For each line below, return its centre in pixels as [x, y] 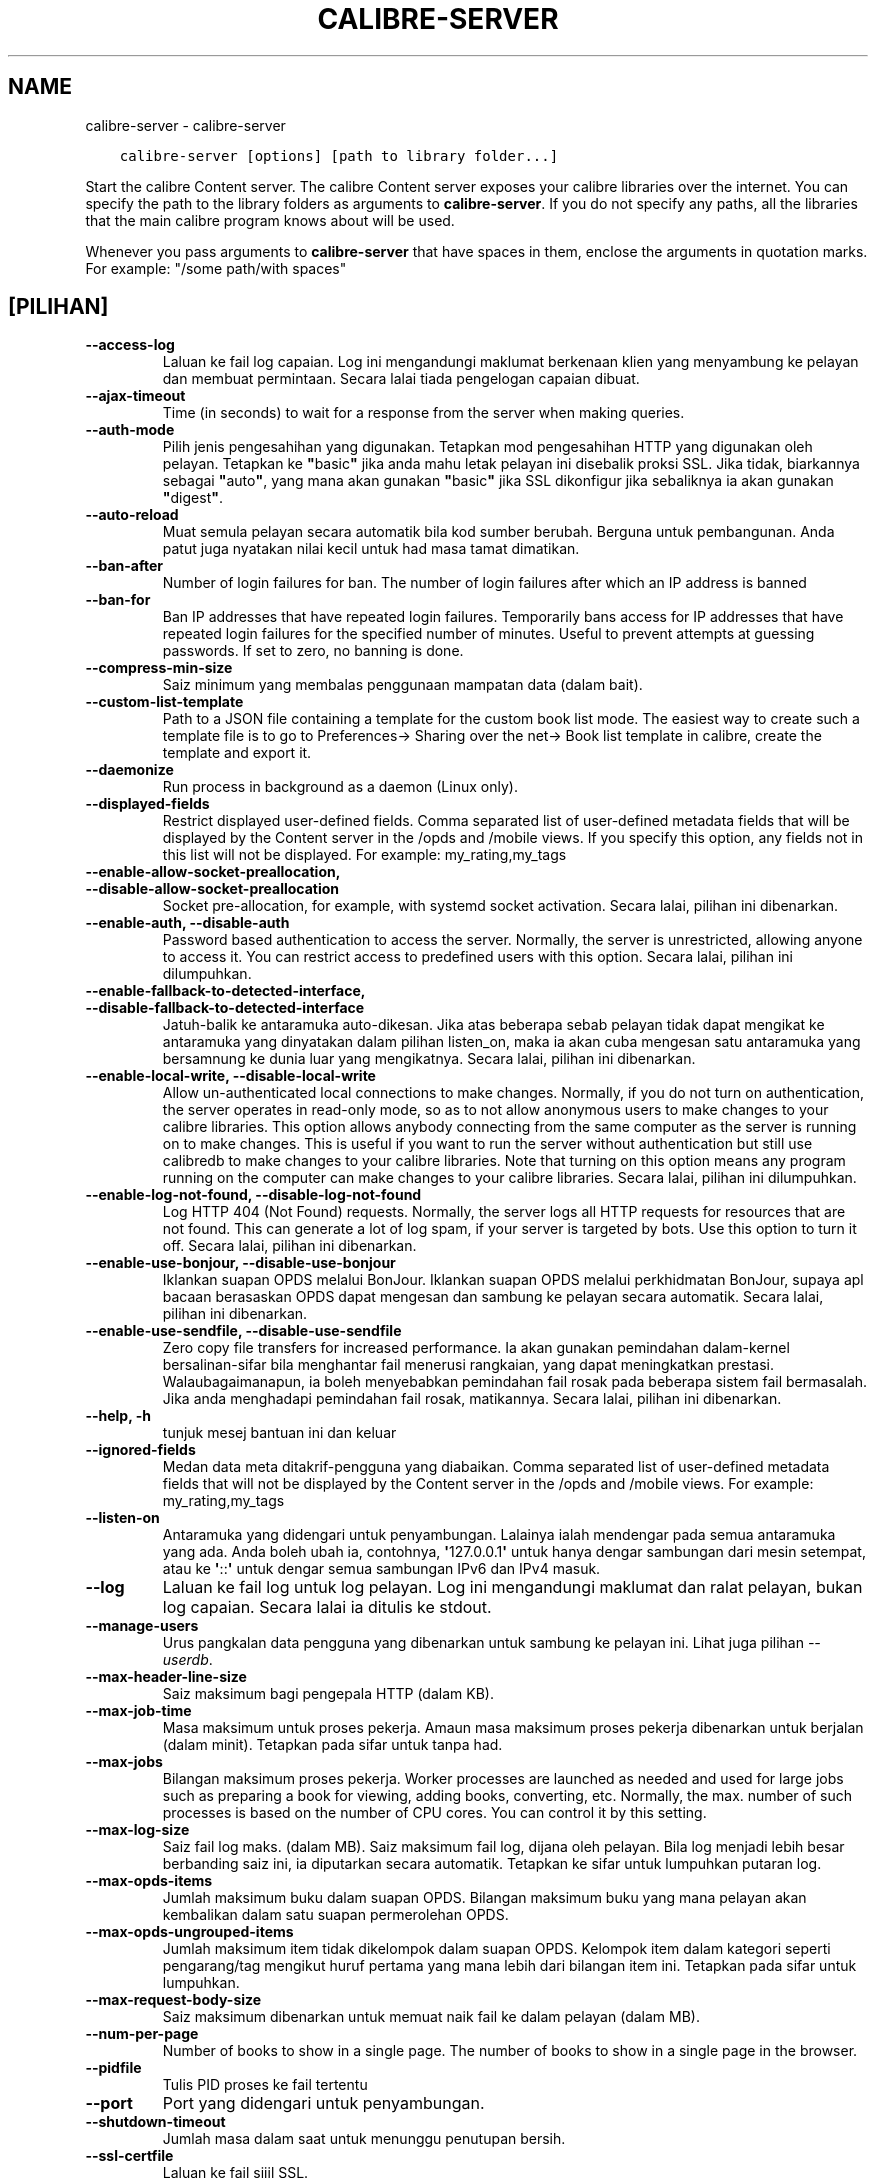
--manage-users [142, 1626]
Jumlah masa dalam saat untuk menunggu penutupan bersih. [364, 2139]
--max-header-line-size [166, 1677]
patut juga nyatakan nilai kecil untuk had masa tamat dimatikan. [371, 549]
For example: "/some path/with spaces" [216, 268]
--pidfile [113, 2068]
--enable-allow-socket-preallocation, [213, 872]
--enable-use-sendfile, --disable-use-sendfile [243, 1331]
